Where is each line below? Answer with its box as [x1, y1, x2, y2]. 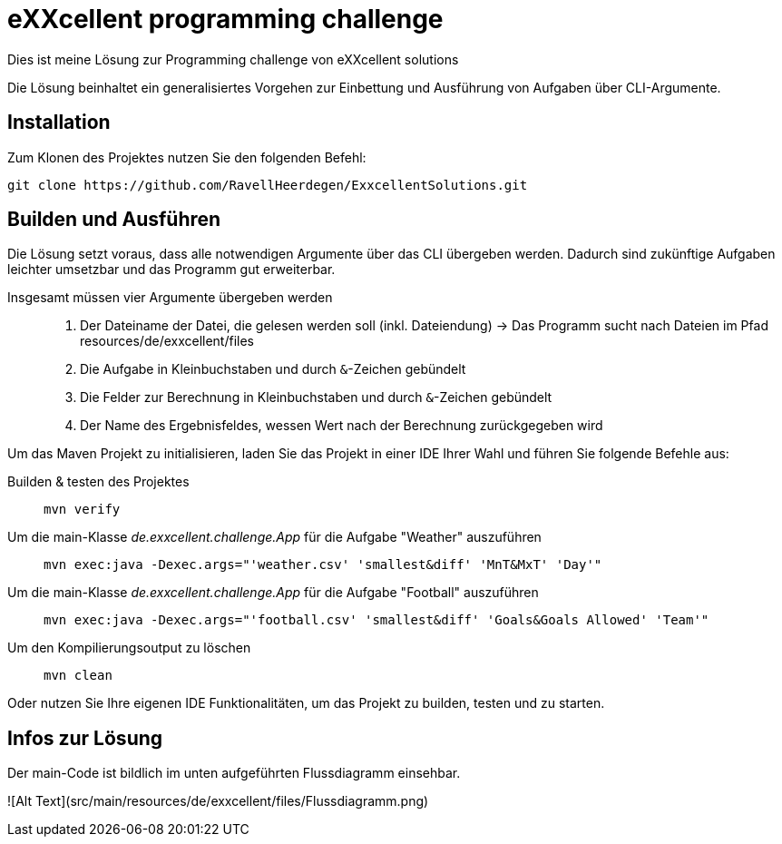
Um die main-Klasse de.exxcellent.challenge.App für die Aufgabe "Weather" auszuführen [7, 529, 542, 545]
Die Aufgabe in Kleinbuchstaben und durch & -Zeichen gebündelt [80, 361, 466, 378]
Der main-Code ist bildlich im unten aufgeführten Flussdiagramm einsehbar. [7, 765, 461, 781]
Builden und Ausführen [7, 208, 221, 231]
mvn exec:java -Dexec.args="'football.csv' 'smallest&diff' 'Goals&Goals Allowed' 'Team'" [44, 613, 709, 628]
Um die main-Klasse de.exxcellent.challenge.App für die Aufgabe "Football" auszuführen [7, 584, 539, 601]
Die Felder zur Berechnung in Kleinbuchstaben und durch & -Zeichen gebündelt [80, 389, 552, 406]
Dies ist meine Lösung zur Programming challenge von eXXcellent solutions [7, 51, 459, 67]
